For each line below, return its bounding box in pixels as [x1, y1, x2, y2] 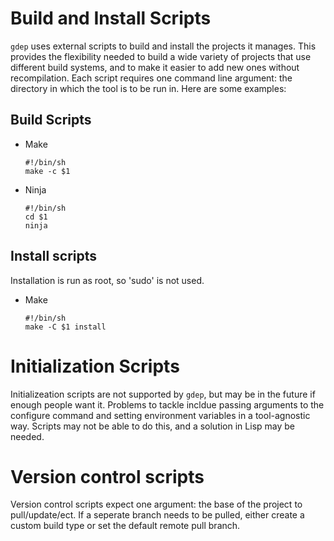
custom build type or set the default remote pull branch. [10, 520, 241, 532]
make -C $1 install [24, 322, 107, 332]
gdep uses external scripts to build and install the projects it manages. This [10, 40, 317, 52]
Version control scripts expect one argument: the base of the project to [10, 498, 303, 511]
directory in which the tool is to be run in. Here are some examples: [10, 82, 287, 94]
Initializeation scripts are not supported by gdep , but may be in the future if [10, 388, 316, 400]
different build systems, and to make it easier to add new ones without [10, 61, 300, 73]
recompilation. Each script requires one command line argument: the [10, 72, 293, 84]
